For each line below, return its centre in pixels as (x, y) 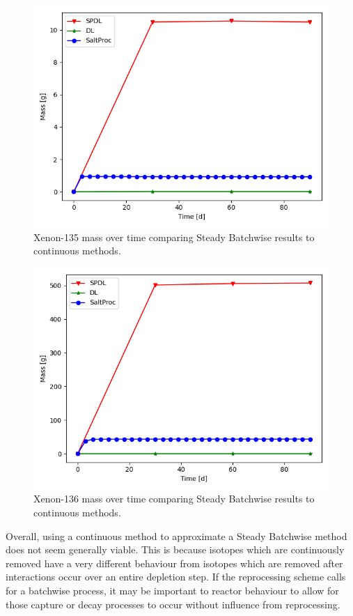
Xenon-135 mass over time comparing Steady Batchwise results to (174, 237)
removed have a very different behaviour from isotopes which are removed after (174, 563)
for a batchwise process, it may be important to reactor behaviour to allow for (172, 590)
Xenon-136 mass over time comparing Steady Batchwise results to (174, 499)
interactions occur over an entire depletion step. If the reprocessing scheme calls (176, 577)
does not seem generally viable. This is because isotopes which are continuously (175, 549)
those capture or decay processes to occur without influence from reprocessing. (173, 604)
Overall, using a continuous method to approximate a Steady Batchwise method (176, 536)
